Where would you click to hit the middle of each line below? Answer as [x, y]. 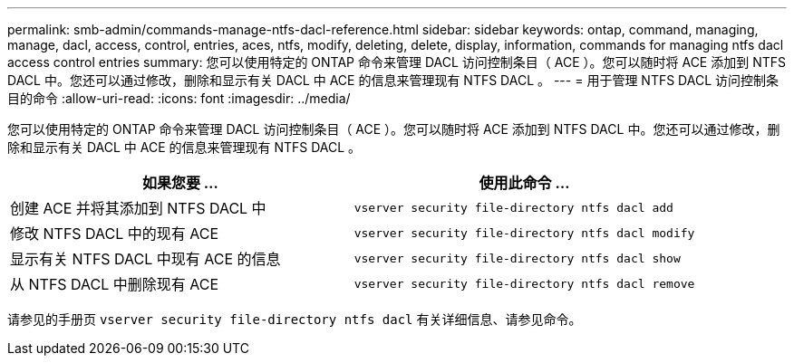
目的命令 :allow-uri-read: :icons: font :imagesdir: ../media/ [179, 98]
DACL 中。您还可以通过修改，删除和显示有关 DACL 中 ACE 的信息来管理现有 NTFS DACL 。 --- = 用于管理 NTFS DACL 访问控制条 [393, 80]
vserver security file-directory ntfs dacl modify [524, 233]
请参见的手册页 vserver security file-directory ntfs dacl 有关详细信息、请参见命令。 [295, 319]
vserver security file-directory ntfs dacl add [513, 207]
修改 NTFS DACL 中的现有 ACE [115, 234]
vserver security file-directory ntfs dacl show [517, 258]
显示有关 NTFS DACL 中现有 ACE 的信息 [145, 259]
